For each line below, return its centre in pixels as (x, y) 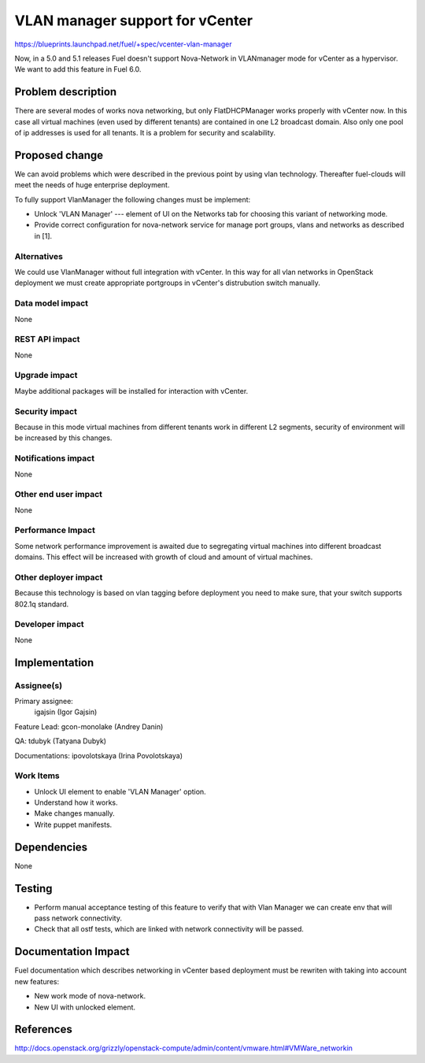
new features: (37, 981)
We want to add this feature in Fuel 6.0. (78, 69)
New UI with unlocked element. (85, 1007)
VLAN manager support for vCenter (134, 20)
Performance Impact (55, 530)
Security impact (46, 411)
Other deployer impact (59, 577)
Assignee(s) (39, 685)
